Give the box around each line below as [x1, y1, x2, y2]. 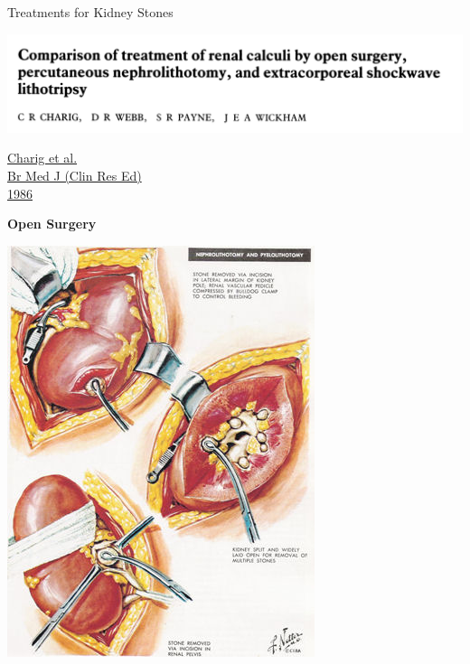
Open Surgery [7, 214, 97, 233]
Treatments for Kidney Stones [7, 3, 174, 21]
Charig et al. [7, 148, 78, 167]
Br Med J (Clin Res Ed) [7, 166, 142, 185]
